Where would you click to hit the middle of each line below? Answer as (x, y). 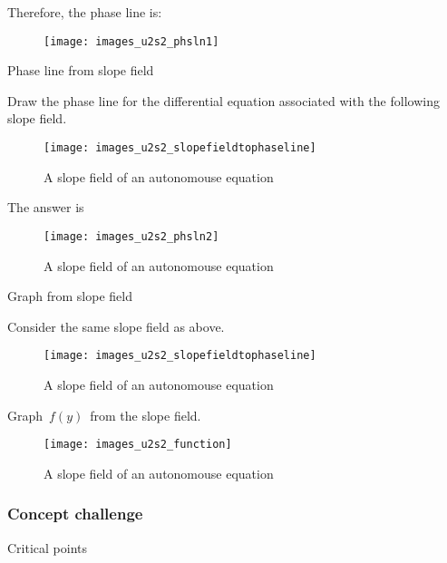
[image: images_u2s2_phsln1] (131, 41)
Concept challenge (75, 514)
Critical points (48, 547)
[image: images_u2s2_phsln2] (131, 236)
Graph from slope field (70, 296)
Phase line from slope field (81, 70)
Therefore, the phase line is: (85, 12)
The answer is (46, 207)
